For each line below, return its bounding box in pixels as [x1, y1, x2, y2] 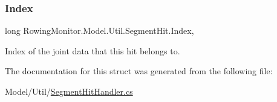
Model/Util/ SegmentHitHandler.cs [5, 85, 133, 97]
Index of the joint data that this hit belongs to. [5, 44, 180, 57]
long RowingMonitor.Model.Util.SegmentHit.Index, [5, 24, 194, 37]
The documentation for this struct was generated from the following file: [5, 65, 273, 77]
